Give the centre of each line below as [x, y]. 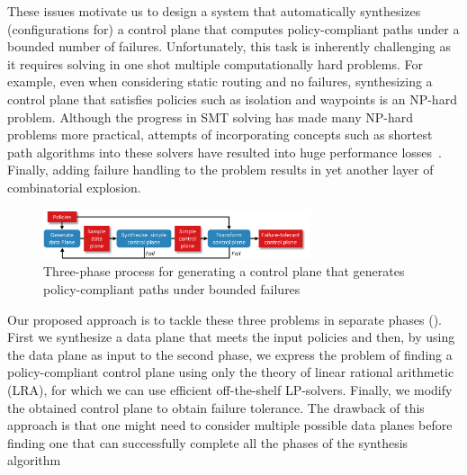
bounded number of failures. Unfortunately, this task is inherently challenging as [229, 46]
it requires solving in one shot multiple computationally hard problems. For [215, 63]
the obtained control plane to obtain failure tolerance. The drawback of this [216, 407]
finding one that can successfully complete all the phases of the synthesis [208, 442]
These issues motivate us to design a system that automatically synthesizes [214, 11]
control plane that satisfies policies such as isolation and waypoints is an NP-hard [232, 99]
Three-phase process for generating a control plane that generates [224, 271]
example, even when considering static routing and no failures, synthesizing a [220, 81]
